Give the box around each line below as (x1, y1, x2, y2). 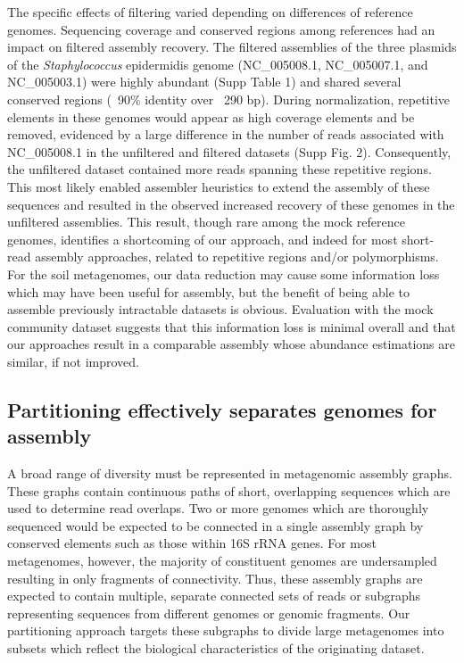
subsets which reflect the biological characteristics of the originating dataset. (7, 639, 425, 657)
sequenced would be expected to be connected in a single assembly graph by (7, 516, 424, 535)
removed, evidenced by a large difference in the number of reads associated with (7, 125, 444, 144)
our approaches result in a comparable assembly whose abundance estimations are (7, 335, 455, 353)
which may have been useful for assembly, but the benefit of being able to (7, 282, 410, 301)
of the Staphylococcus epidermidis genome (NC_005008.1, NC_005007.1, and (7, 54, 428, 73)
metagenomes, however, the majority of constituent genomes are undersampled (7, 551, 437, 570)
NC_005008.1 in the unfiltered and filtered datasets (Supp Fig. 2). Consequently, (7, 142, 452, 161)
